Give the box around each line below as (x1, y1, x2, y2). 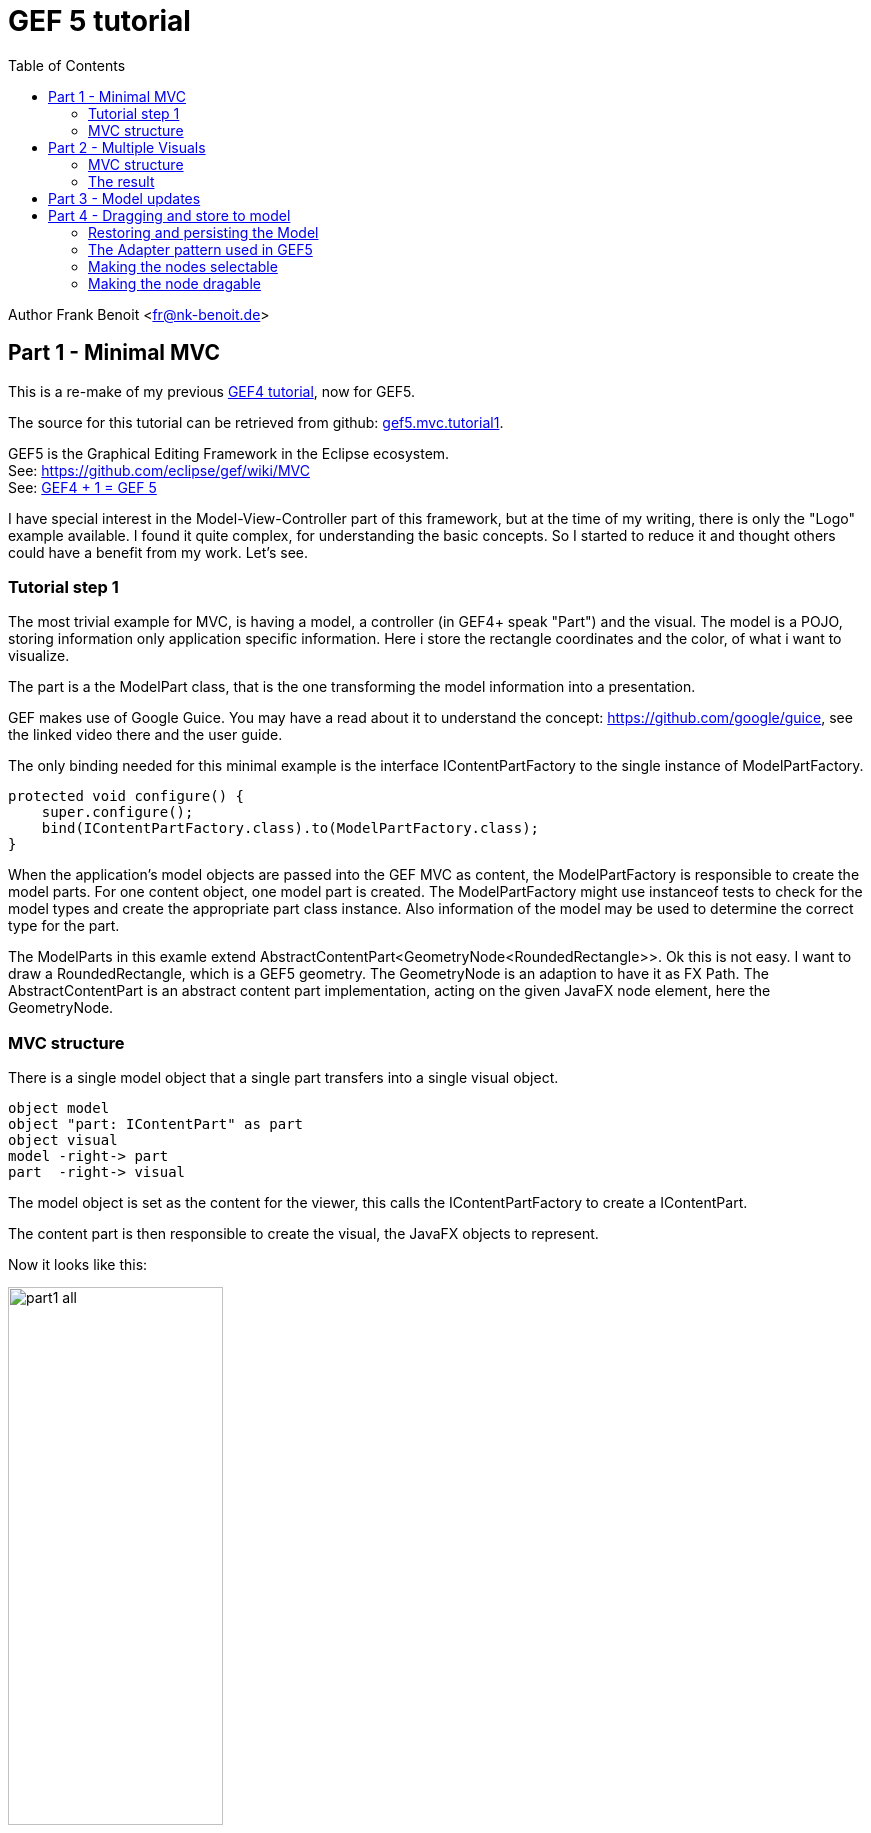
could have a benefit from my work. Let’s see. (8, 543, 308, 561)
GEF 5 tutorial (8, 4, 191, 38)
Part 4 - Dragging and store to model (48, 206, 291, 224)
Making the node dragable (88, 274, 261, 292)
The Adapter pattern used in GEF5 (88, 240, 313, 258)
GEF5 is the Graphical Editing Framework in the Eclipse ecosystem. (8, 444, 450, 462)
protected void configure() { (8, 788, 245, 805)
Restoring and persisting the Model (88, 223, 319, 241)
